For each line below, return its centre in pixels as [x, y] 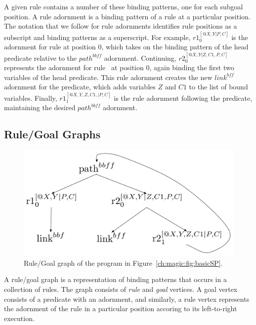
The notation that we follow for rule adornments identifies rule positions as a [121, 26]
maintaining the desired [40, 107]
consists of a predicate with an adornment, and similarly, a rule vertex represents [127, 299]
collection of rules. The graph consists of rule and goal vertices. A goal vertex [121, 289]
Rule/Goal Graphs [52, 134]
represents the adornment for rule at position [74, 67]
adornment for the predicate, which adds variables [80, 87]
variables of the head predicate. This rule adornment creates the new [108, 77]
